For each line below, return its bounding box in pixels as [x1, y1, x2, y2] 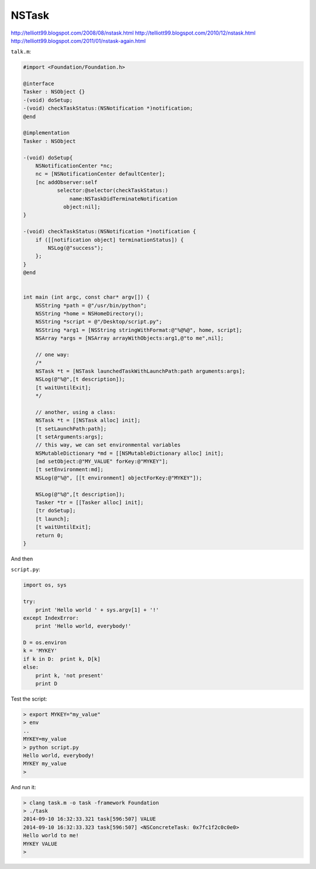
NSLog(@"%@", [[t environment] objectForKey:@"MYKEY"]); [35, 474, 202, 481]
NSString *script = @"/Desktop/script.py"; [35, 319, 162, 325]
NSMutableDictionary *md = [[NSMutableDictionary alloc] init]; [35, 449, 224, 457]
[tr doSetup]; [35, 508, 76, 514]
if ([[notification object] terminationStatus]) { [35, 236, 184, 243]
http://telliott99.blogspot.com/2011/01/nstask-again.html [11, 37, 146, 44]
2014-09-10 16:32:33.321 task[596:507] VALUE [23, 816, 156, 823]
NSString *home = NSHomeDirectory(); [35, 310, 144, 317]
